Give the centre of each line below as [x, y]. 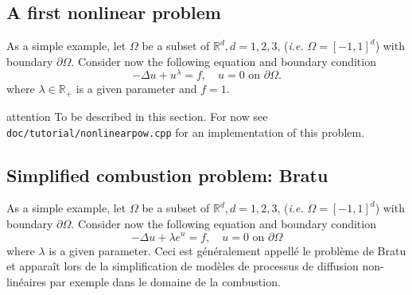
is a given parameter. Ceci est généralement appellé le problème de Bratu [227, 250]
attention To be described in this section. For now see [137, 116]
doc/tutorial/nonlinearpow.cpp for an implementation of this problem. [186, 132]
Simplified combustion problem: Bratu [167, 175]
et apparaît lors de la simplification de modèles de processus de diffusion [183, 266]
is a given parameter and [136, 89]
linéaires [26, 281]
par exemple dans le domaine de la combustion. [165, 281]
